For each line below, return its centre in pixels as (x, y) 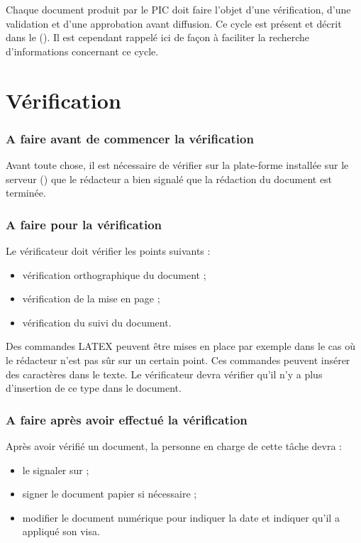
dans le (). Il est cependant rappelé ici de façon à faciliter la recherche (158, 37)
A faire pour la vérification (84, 224)
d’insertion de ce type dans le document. (94, 388)
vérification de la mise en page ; (91, 298)
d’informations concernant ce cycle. (82, 51)
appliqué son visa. (61, 531)
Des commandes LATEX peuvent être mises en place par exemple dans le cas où (180, 346)
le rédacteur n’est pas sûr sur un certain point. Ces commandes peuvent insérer (178, 360)
